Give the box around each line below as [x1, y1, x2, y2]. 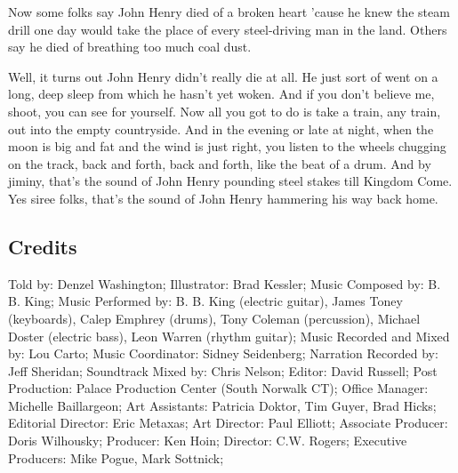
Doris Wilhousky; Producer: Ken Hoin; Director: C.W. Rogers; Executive [8, 431, 407, 450]
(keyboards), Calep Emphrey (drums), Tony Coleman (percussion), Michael [8, 309, 421, 327]
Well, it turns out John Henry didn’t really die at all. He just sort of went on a [8, 67, 438, 85]
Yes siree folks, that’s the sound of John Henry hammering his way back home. [8, 188, 438, 207]
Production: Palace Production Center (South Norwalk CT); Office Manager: [8, 379, 429, 397]
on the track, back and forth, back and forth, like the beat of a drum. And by [8, 154, 431, 172]
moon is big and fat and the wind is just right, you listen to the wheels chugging [8, 137, 446, 156]
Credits [8, 232, 77, 260]
